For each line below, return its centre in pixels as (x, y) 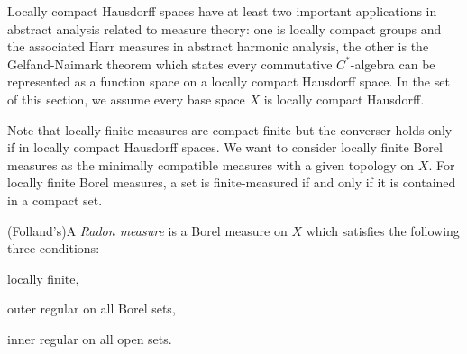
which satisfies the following (383, 230)
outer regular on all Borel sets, (92, 309)
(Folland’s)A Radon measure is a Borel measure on (147, 230)
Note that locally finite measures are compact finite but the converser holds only (230, 129)
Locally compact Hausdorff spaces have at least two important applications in (222, 11)
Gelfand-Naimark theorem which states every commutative (170, 64)
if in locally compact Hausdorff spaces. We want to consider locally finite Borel (225, 147)
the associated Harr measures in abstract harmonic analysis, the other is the (218, 46)
